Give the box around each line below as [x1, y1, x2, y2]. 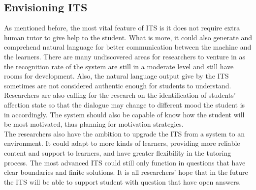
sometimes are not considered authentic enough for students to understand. [4, 80, 231, 90]
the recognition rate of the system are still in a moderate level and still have [4, 61, 234, 71]
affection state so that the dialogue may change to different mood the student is [4, 99, 245, 109]
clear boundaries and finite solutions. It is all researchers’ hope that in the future [4, 167, 248, 177]
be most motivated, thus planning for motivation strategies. [4, 119, 184, 129]
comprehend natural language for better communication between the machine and [4, 42, 252, 52]
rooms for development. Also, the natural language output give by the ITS [4, 71, 229, 81]
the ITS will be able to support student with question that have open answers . [4, 176, 241, 187]
